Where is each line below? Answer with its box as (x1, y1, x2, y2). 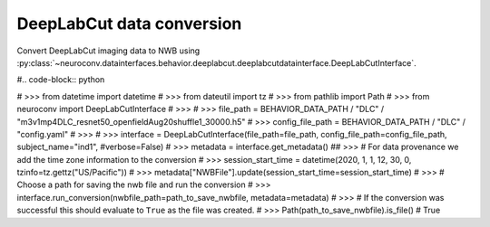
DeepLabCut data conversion (16, 14, 242, 33)
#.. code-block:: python (16, 74, 105, 85)
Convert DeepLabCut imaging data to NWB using (16, 45, 201, 56)
